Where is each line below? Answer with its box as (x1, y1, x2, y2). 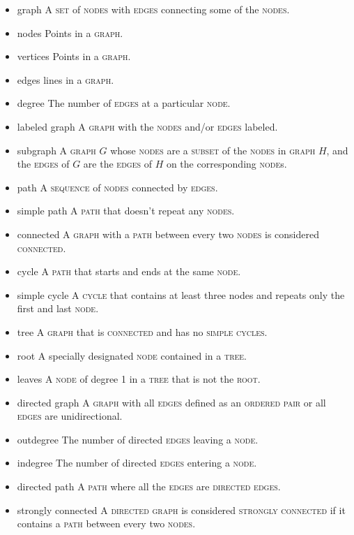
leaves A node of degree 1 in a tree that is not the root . (17, 372, 261, 386)
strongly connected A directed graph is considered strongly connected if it (17, 502, 346, 517)
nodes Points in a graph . (17, 25, 123, 40)
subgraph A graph (17, 142, 96, 157)
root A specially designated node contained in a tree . (17, 348, 247, 362)
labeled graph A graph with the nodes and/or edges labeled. (17, 119, 278, 133)
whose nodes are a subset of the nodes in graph (110, 142, 316, 157)
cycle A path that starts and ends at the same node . (17, 264, 241, 279)
